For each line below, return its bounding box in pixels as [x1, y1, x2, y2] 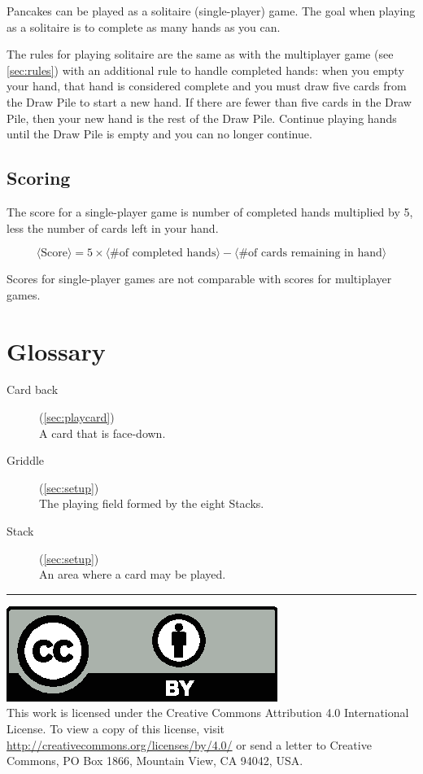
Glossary [7, 334, 106, 367]
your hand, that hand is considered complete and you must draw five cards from [7, 77, 407, 94]
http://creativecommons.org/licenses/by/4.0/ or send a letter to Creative [7, 736, 372, 753]
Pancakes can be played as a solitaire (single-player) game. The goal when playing [7, 2, 416, 19]
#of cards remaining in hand [238, 247, 382, 260]
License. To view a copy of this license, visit [7, 719, 225, 737]
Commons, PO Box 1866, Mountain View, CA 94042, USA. [7, 752, 303, 769]
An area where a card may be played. [39, 566, 226, 583]
